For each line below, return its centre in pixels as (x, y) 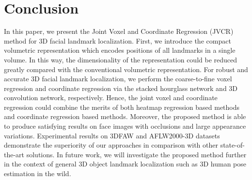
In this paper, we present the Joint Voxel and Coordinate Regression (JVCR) (119, 31)
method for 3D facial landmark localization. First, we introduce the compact (118, 40)
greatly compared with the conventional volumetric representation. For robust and (126, 69)
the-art (14, 154)
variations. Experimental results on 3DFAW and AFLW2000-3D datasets (112, 135)
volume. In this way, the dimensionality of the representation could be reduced (121, 59)
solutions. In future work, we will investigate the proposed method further (136, 154)
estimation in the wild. (38, 173)
